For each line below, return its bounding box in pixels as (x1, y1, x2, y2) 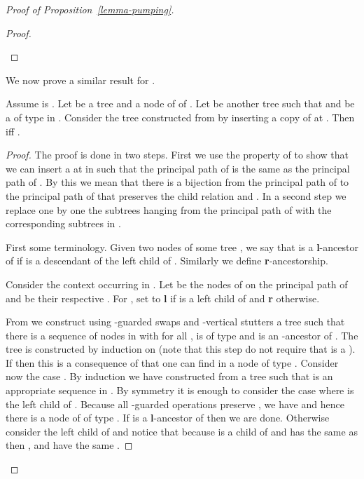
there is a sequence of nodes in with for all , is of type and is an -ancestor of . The (6, 328, 358, 342)
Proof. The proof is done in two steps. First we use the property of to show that (6, 147, 349, 162)
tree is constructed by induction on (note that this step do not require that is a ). (6, 342, 356, 356)
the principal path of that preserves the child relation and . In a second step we (6, 188, 346, 203)
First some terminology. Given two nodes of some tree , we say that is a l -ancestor (6, 239, 358, 254)
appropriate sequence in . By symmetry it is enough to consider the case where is (6, 383, 354, 398)
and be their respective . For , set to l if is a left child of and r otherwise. (6, 290, 320, 305)
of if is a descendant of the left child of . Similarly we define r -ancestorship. (6, 253, 328, 268)
